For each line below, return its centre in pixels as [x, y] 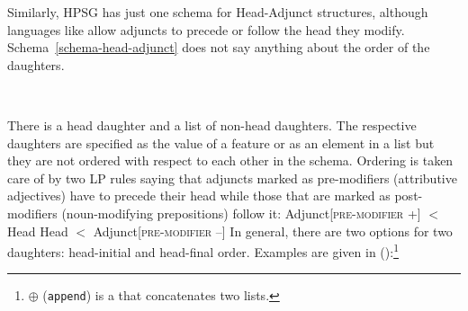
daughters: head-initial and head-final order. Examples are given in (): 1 [203, 250]
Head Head [38, 231]
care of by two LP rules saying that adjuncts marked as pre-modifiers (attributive [232, 178]
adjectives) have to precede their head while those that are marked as [199, 195]
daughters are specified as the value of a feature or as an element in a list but [221, 142]
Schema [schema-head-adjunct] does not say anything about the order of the [219, 47]
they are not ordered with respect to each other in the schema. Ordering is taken [230, 160]
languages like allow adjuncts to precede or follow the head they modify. [206, 29]
